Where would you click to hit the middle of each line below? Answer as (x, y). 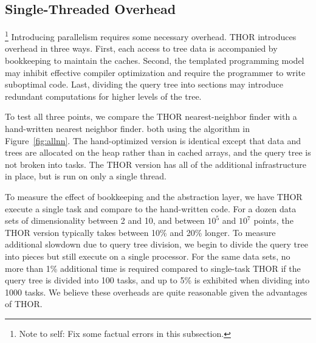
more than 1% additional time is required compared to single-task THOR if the (153, 268)
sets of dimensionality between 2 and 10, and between (105, 220)
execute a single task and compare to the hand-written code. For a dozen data (151, 208)
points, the (273, 220)
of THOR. (24, 304)
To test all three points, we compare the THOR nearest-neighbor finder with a (151, 116)
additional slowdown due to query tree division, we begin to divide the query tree (156, 244)
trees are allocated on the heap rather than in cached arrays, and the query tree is (158, 152)
